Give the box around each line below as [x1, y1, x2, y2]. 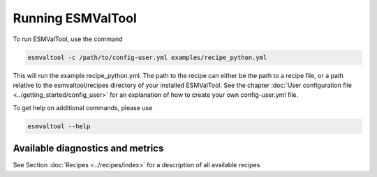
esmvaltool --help [27, 122, 91, 130]
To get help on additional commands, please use [13, 103, 153, 111]
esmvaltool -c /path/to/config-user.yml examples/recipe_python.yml [27, 53, 267, 61]
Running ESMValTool [13, 10, 137, 26]
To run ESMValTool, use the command [13, 35, 123, 43]
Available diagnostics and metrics [13, 143, 164, 155]
